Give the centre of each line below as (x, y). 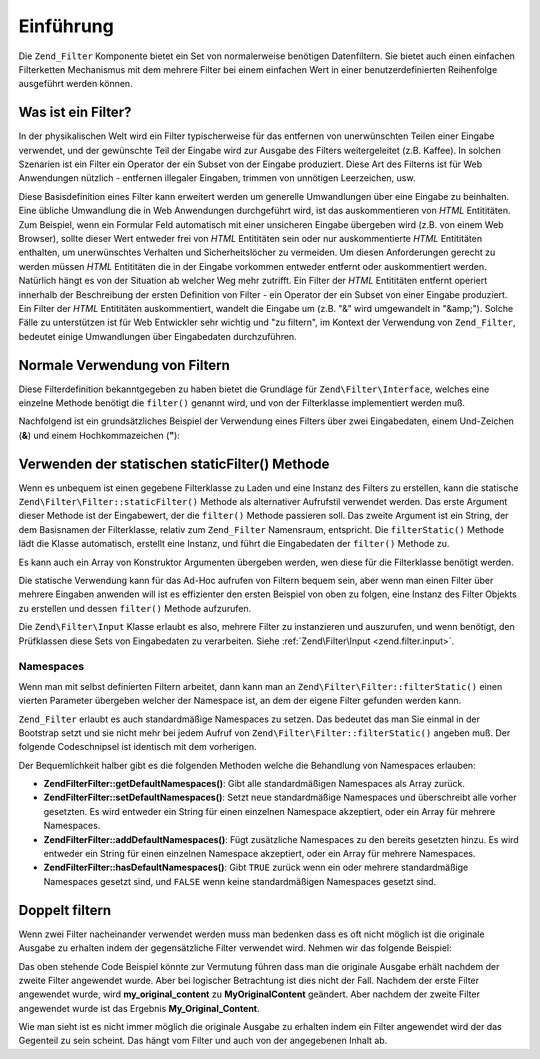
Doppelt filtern (65, 910)
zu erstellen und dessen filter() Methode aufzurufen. (135, 608)
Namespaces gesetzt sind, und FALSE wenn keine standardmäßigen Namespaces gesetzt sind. (240, 881)
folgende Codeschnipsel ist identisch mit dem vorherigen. (137, 747)
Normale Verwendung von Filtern (124, 365)
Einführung (66, 26)
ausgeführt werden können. (76, 84)
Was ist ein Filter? (75, 112)
